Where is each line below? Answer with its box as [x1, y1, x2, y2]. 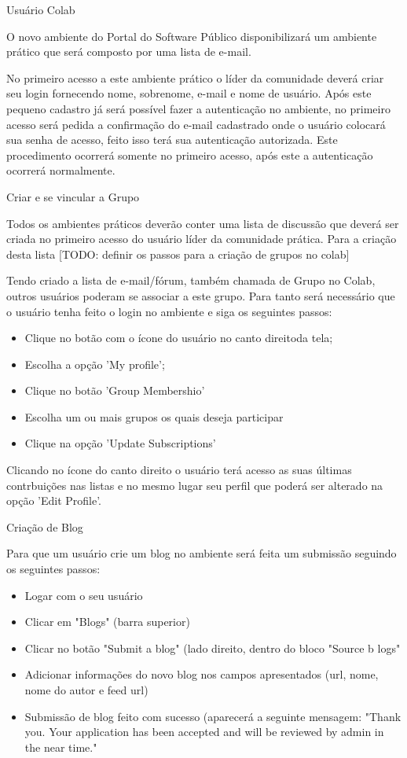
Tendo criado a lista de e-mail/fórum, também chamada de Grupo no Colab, [6, 272, 376, 289]
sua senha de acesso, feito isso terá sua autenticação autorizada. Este [6, 131, 338, 148]
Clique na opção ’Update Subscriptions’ [24, 435, 216, 451]
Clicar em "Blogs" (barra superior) [24, 613, 190, 630]
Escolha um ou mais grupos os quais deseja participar [24, 408, 284, 425]
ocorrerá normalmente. [6, 162, 115, 178]
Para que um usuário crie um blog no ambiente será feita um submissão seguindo [6, 545, 397, 561]
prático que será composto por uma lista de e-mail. [6, 43, 251, 60]
